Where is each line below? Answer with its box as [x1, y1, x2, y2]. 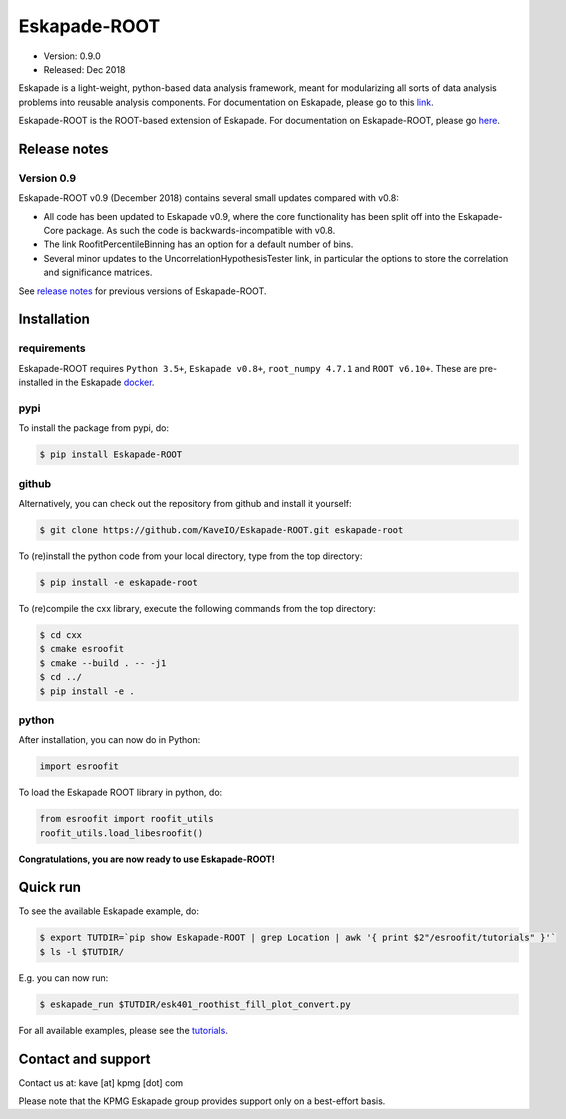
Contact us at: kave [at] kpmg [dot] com [18, 1076, 184, 1089]
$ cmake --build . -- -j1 [39, 657, 167, 669]
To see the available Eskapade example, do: [18, 905, 200, 917]
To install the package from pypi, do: [18, 422, 170, 434]
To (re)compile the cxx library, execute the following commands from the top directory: [18, 602, 377, 614]
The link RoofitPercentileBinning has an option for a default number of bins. [43, 238, 354, 250]
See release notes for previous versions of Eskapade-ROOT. [18, 285, 267, 297]
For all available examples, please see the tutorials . [18, 1024, 229, 1036]
